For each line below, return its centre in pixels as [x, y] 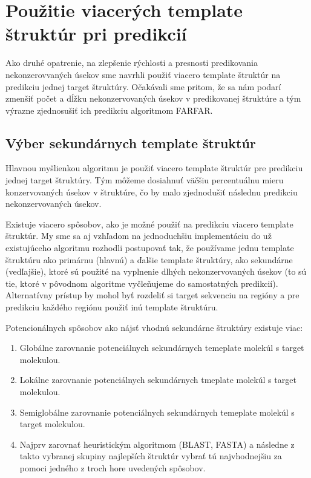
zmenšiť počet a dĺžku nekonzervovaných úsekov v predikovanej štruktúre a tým [153, 98]
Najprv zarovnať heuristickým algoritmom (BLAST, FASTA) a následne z [157, 444]
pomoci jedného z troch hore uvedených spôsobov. [113, 467]
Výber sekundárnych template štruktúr [131, 142]
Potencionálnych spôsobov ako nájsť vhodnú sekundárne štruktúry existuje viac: [154, 327]
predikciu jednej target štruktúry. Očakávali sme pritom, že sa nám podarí [143, 86]
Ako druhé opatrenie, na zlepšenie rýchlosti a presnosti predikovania [132, 63]
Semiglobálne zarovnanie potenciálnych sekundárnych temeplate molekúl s [157, 412]
